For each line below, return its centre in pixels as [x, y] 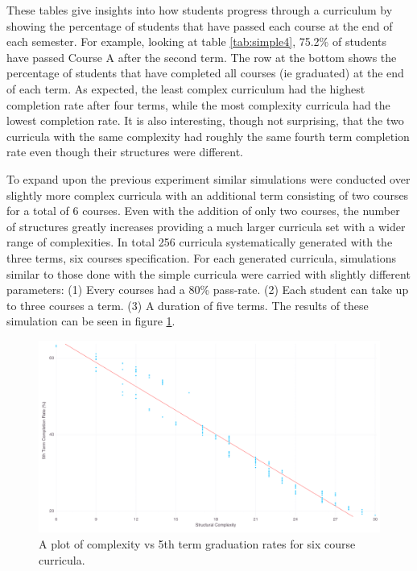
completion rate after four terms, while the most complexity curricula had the [198, 104]
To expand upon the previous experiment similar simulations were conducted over [208, 178]
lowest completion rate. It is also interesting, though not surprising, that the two [205, 120]
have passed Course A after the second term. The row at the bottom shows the [202, 57]
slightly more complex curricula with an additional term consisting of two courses [208, 194]
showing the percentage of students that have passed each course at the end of [200, 25]
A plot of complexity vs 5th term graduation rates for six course [197, 543]
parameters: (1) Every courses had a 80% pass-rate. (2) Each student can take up [208, 290]
